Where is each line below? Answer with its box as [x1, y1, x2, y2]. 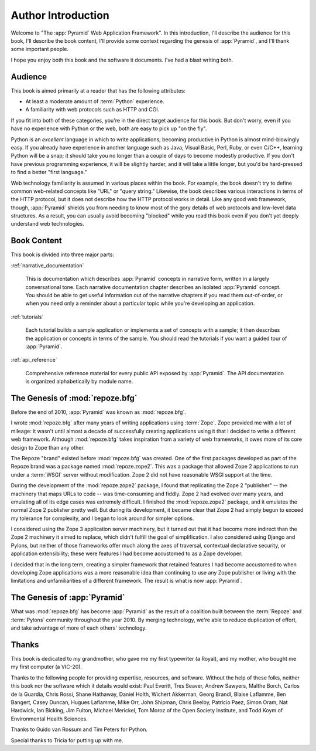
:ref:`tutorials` [11, 313, 44, 320]
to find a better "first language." [11, 169, 87, 176]
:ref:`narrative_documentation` [11, 261, 84, 269]
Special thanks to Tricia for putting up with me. [11, 736, 123, 744]
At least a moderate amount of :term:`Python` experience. [25, 98, 164, 105]
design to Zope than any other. [11, 444, 85, 451]
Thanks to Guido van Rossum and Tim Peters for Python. [11, 726, 148, 733]
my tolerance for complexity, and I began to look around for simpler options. [11, 515, 194, 522]
